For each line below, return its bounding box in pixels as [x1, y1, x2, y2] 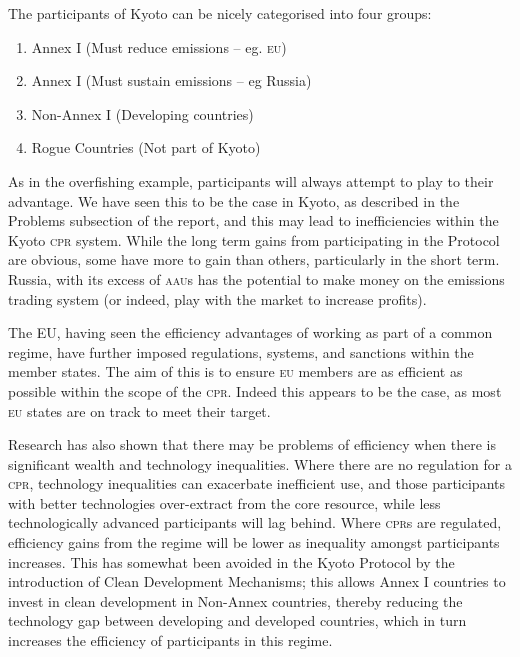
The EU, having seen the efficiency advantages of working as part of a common [8, 322, 493, 343]
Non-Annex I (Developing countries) [31, 103, 254, 124]
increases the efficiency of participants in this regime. [8, 630, 333, 651]
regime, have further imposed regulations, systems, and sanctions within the [8, 341, 474, 362]
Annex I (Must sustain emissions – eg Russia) [31, 70, 312, 91]
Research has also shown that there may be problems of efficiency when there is [8, 434, 497, 455]
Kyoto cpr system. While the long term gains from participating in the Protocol [8, 229, 500, 250]
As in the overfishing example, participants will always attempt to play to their [8, 170, 494, 191]
